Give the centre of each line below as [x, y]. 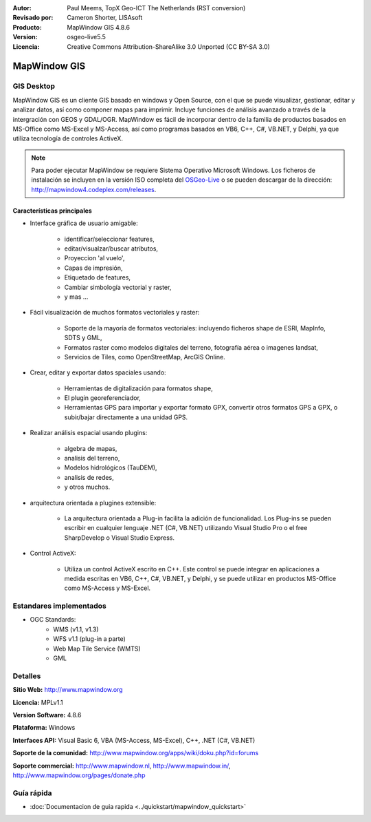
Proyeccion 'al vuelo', [94, 258]
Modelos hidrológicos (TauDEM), [111, 467]
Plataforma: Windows [44, 728]
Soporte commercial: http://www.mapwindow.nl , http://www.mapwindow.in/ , [122, 766]
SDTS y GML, [83, 338]
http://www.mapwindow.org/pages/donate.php [79, 775]
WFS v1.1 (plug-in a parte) [90, 639]
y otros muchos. [87, 487]
